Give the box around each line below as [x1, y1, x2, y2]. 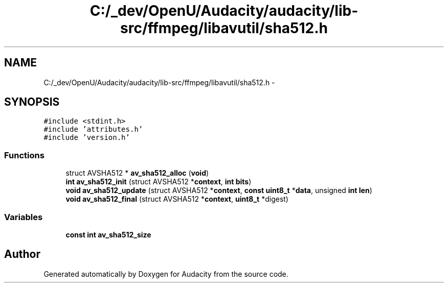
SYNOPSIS [4, 95, 60, 109]
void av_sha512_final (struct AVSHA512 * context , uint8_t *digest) [65, 195, 288, 204]
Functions [4, 150, 44, 160]
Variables [4, 211, 43, 222]
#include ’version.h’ [43, 133, 130, 142]
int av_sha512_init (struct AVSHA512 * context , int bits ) [65, 177, 252, 186]
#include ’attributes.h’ [43, 125, 143, 134]
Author [4, 248, 40, 261]
